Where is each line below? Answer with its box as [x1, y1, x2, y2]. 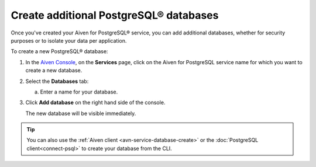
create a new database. [25, 67, 83, 74]
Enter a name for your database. [40, 88, 118, 95]
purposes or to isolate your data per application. [11, 37, 127, 44]
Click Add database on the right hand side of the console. [25, 99, 166, 106]
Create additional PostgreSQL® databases [11, 9, 219, 22]
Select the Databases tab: [25, 78, 89, 85]
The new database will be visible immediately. [25, 110, 136, 117]
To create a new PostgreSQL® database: [11, 48, 108, 55]
